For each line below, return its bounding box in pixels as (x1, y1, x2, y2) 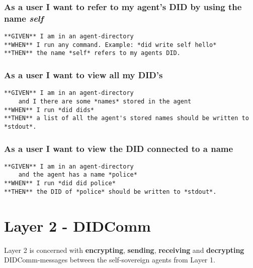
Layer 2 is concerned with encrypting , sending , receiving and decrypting (4, 244, 244, 255)
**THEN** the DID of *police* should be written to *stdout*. (4, 188, 217, 195)
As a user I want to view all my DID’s (4, 69, 163, 81)
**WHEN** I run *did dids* (4, 106, 94, 114)
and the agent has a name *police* (18, 171, 137, 179)
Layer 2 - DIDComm (4, 215, 151, 236)
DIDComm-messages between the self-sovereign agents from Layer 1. (4, 254, 215, 265)
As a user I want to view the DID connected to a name (4, 142, 233, 154)
